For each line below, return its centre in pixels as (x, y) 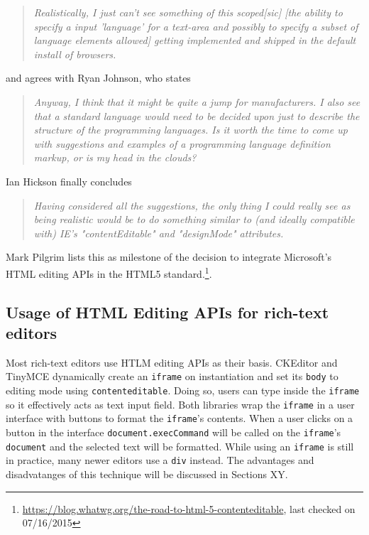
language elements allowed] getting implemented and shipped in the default (195, 40)
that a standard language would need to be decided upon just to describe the (197, 115)
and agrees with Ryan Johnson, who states (98, 78)
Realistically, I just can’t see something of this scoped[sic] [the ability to (188, 12)
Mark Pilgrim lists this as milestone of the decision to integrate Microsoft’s (169, 257)
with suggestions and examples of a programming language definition (182, 143)
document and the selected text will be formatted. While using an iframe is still (180, 446)
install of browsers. (75, 54)
